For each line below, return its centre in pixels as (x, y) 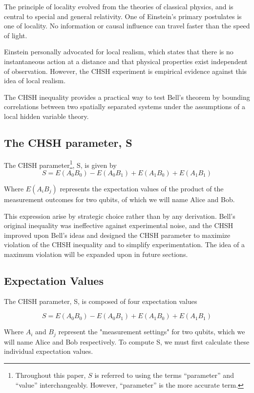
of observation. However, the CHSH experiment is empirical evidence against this (126, 71)
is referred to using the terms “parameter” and (164, 375)
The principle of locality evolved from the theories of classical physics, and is (119, 6)
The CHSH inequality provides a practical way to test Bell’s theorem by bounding (127, 97)
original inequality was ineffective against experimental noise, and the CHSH (119, 225)
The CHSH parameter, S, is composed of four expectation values (101, 301)
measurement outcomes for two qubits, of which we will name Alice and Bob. (119, 199)
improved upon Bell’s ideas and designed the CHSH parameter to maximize (117, 235)
